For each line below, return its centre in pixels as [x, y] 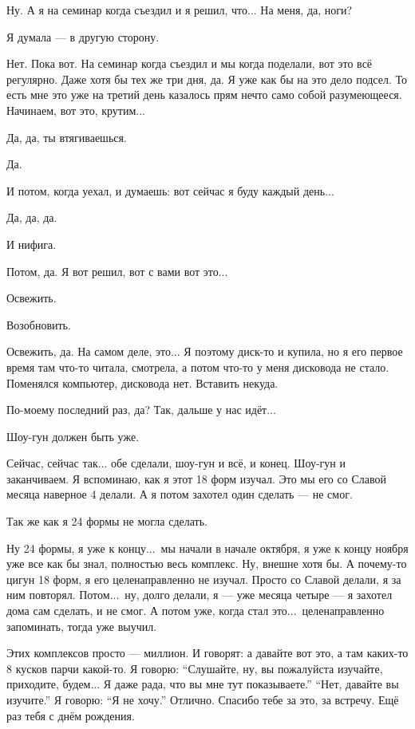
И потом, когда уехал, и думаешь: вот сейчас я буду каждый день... [170, 190]
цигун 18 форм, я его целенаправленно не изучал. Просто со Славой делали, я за [204, 579]
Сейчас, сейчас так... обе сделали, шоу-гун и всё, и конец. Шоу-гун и [176, 463]
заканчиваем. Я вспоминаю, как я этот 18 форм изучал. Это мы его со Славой [196, 478]
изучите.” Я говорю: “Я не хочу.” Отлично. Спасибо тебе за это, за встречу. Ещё [203, 699]
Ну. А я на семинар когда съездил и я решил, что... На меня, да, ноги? [180, 10]
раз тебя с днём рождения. [71, 715]
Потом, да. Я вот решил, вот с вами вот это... [117, 271]
